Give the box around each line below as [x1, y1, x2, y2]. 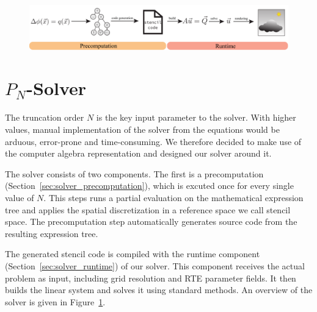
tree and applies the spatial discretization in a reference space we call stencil [5, 203, 291, 216]
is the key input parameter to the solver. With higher [96, 111, 296, 124]
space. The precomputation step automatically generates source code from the [5, 215, 297, 228]
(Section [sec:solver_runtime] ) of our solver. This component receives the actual [5, 259, 305, 272]
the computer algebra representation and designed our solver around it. [5, 147, 272, 160]
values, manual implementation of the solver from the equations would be [5, 123, 280, 136]
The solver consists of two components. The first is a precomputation [5, 167, 264, 180]
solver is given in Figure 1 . [5, 295, 106, 308]
